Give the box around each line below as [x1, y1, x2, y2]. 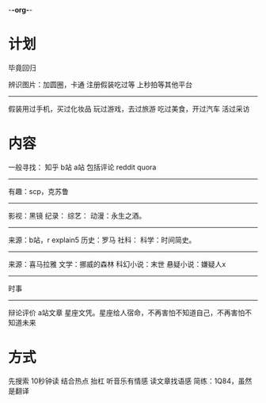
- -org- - [8, 6, 33, 14]
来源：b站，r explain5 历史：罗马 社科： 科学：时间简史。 [8, 235, 196, 245]
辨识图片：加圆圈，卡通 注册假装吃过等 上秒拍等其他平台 [8, 79, 192, 89]
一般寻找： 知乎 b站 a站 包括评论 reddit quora [8, 162, 157, 172]
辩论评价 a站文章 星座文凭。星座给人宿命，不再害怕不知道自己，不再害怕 [8, 307, 245, 317]
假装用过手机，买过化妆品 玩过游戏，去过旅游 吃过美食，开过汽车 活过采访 [8, 104, 250, 113]
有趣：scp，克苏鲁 [8, 186, 69, 196]
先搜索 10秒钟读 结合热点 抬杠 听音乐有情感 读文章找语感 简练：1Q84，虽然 [8, 376, 253, 386]
